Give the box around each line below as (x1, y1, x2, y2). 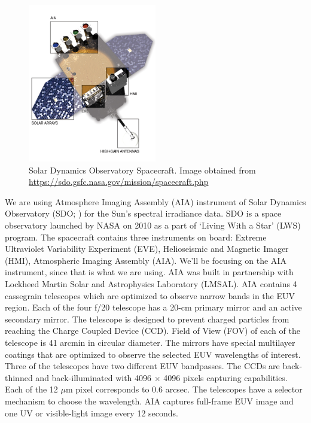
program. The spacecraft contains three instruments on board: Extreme (5, 230, 267, 243)
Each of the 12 (5, 383, 58, 395)
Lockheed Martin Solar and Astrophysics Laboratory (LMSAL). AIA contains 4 (5, 278, 297, 290)
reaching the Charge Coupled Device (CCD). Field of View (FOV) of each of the (5, 324, 300, 337)
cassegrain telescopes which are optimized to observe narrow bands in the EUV (5, 289, 295, 302)
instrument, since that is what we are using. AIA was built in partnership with (5, 266, 294, 278)
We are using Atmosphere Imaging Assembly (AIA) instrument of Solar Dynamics (5, 195, 306, 208)
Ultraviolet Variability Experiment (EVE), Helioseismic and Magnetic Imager (5, 242, 289, 255)
